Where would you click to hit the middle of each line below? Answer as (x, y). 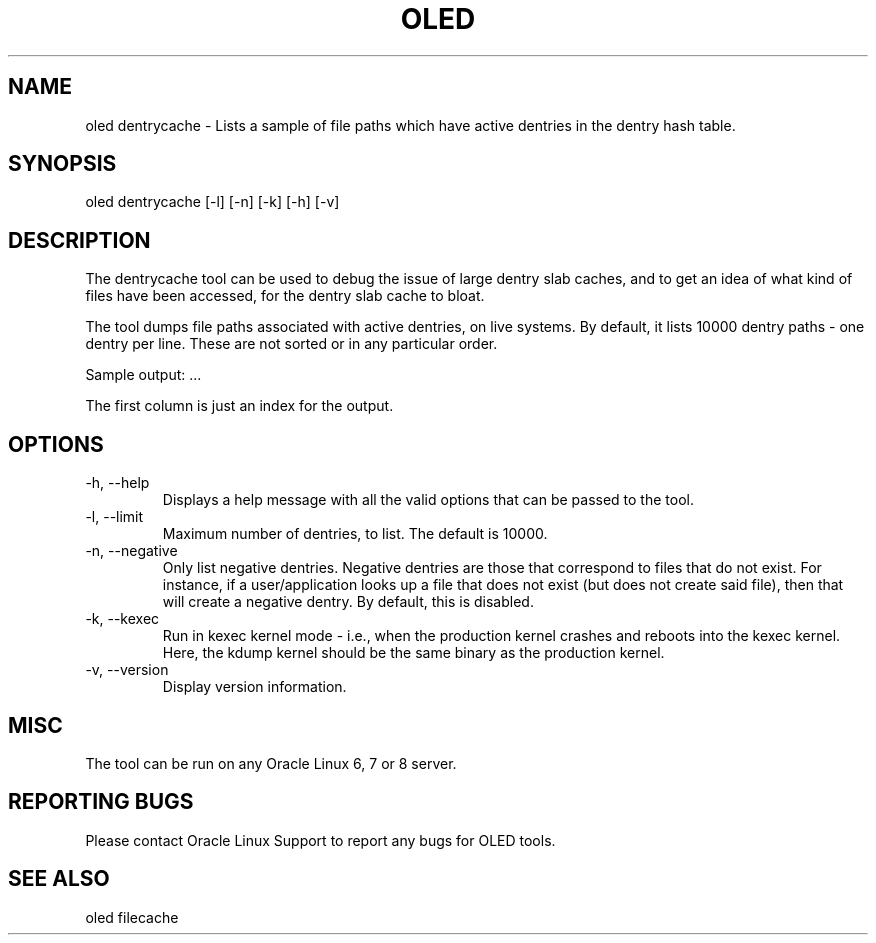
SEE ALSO (59, 879)
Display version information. (254, 687)
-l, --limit (114, 517)
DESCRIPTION (79, 240)
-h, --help (117, 483)
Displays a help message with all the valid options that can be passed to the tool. (428, 500)
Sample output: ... (143, 375)
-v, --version (127, 670)
